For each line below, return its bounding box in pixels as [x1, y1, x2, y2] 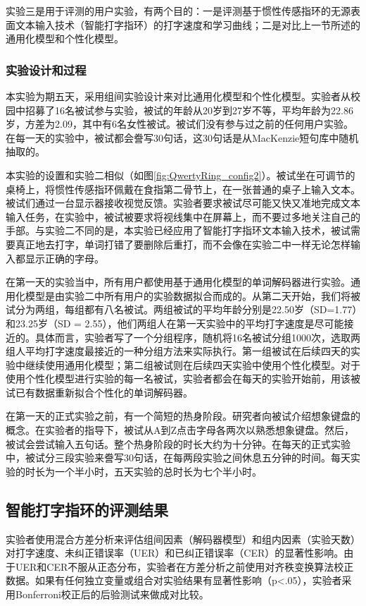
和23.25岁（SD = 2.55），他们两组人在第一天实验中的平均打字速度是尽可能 [6, 315, 344, 330]
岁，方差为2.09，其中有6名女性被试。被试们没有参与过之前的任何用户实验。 [6, 116, 353, 131]
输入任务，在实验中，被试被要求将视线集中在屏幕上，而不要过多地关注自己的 [6, 209, 360, 224]
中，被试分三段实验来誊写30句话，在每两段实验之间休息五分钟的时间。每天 [6, 450, 351, 465]
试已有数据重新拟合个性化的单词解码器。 [6, 384, 193, 399]
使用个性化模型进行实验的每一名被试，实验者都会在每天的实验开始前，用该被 [6, 371, 360, 386]
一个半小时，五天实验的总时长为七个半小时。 [54, 463, 262, 478]
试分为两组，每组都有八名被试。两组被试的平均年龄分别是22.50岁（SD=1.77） [6, 302, 358, 317]
